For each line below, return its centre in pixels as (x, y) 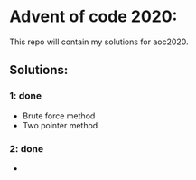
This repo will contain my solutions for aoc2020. (99, 42)
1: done (26, 96)
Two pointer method (60, 125)
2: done (26, 148)
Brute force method (59, 116)
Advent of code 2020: (93, 17)
